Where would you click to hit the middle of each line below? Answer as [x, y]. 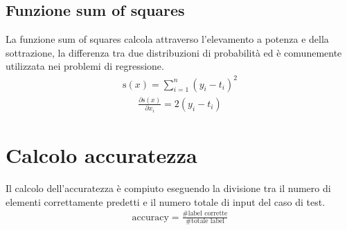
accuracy [150, 217]
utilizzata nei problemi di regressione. [85, 66]
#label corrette [205, 214]
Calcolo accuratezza [101, 155]
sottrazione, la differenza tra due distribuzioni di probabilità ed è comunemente [174, 52]
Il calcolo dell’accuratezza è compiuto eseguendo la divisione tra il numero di [168, 188]
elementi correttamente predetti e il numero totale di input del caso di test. [166, 201]
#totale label [205, 221]
